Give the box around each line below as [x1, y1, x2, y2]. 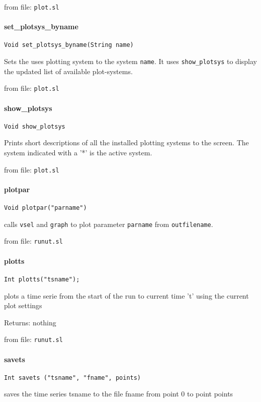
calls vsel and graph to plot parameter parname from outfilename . [4, 218, 213, 229]
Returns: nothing [4, 317, 56, 327]
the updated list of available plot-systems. [4, 66, 133, 76]
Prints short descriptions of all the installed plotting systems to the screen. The [4, 137, 249, 148]
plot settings [4, 300, 42, 311]
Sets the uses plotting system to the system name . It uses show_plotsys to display [4, 56, 257, 67]
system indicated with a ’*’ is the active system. [4, 147, 152, 158]
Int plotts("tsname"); [4, 275, 80, 283]
